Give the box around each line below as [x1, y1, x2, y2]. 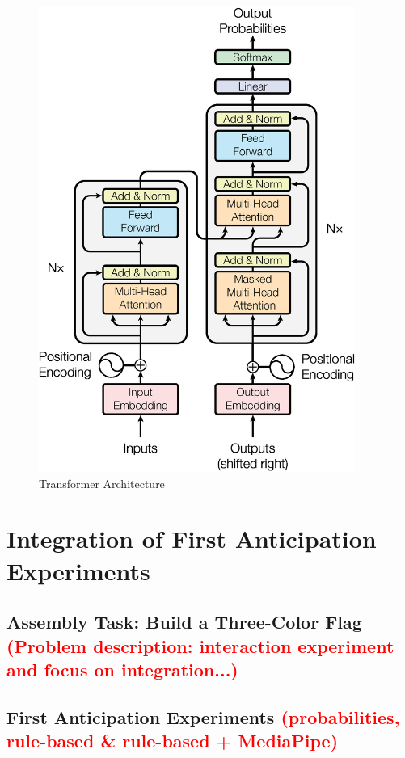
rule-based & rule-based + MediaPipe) [6, 728, 339, 753]
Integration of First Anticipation [6, 522, 377, 555]
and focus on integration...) [6, 656, 238, 681]
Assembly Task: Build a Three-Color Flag [6, 609, 362, 634]
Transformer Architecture [39, 474, 165, 491]
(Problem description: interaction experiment [6, 633, 394, 658]
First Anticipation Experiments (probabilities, [6, 704, 400, 729]
